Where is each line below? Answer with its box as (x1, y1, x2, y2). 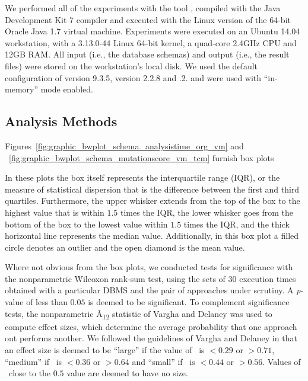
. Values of (262, 355, 301, 367)
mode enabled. (40, 83, 93, 95)
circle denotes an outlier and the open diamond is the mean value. (5, 241, 245, 253)
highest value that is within (5, 206, 104, 218)
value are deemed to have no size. (66, 367, 188, 379)
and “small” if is (132, 355, 195, 367)
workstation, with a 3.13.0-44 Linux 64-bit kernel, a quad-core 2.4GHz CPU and (5, 36, 297, 49)
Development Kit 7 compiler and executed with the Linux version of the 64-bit (5, 13, 291, 25)
